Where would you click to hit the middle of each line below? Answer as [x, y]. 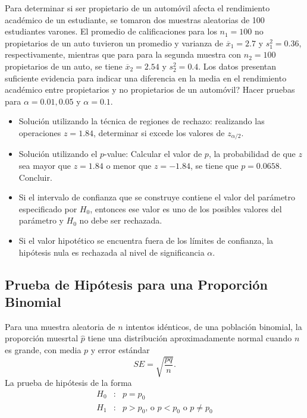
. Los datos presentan [237, 66]
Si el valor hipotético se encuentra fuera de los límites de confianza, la [146, 240]
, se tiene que [214, 165]
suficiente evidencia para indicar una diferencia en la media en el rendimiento [146, 78]
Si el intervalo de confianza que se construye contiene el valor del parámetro [157, 197]
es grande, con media [43, 349]
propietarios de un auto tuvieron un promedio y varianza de [114, 43]
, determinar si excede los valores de [159, 132]
